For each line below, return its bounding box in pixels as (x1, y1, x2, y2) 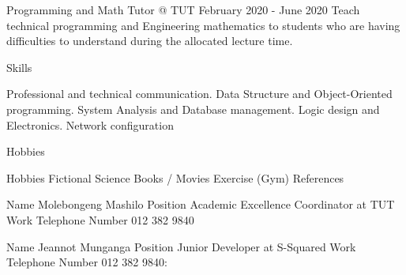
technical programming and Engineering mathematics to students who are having (6, 17, 400, 33)
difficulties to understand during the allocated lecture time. (6, 32, 293, 49)
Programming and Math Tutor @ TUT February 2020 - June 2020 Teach (6, 2, 360, 17)
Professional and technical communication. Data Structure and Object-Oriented (6, 85, 393, 102)
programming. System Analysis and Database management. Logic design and (6, 100, 380, 117)
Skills (6, 58, 32, 75)
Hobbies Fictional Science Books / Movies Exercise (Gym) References (6, 169, 344, 186)
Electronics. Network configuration (6, 116, 174, 133)
